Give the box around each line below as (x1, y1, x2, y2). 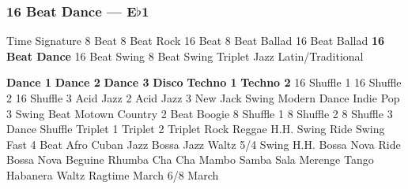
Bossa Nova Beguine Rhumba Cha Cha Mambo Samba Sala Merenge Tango (6, 151, 374, 168)
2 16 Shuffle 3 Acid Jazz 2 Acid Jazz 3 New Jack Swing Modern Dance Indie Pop (6, 90, 400, 106)
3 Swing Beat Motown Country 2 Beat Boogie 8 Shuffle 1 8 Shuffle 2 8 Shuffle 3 (6, 105, 393, 121)
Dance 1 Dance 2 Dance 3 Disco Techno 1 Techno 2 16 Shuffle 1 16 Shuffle (6, 74, 402, 91)
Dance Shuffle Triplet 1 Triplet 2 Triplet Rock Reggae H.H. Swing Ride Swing (6, 120, 385, 137)
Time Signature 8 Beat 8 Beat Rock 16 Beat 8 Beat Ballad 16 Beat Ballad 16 (6, 32, 385, 49)
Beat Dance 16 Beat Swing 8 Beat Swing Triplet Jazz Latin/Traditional (6, 47, 364, 64)
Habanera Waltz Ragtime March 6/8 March (6, 166, 219, 183)
